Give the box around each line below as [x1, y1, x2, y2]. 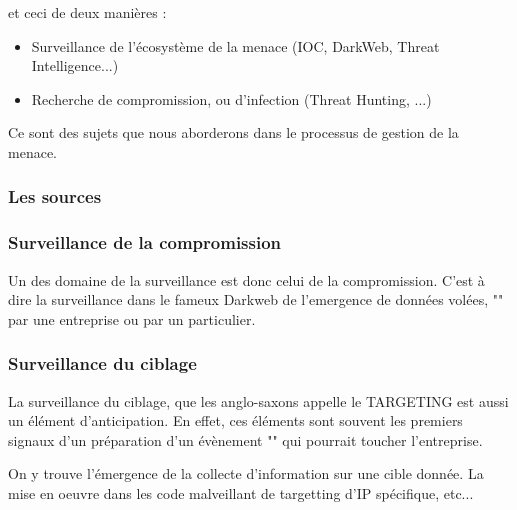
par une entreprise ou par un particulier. [8, 308, 256, 329]
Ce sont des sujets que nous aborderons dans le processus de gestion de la [8, 122, 459, 143]
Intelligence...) [31, 55, 119, 76]
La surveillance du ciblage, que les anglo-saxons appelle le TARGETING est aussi [8, 390, 509, 411]
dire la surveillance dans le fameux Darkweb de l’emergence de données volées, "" [8, 289, 504, 310]
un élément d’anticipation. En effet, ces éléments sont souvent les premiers [8, 410, 463, 431]
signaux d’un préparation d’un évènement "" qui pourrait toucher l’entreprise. [8, 429, 483, 450]
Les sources [8, 184, 102, 209]
